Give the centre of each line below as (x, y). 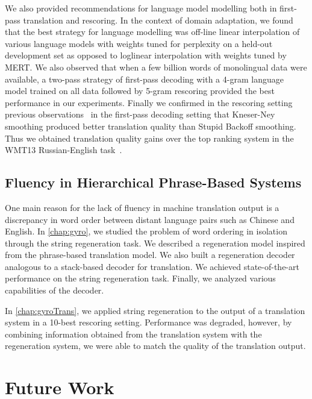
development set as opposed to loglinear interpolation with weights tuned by (146, 55)
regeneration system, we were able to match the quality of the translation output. (155, 346)
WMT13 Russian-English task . (64, 150)
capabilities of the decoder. (55, 290)
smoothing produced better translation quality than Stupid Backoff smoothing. (151, 126)
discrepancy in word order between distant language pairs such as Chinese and (150, 219)
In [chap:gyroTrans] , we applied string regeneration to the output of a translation (155, 310)
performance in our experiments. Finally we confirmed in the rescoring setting (149, 102)
